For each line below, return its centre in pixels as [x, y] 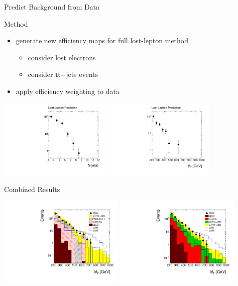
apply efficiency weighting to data [68, 91]
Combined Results [32, 189]
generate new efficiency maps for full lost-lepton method [102, 40]
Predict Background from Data [52, 7]
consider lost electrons [62, 57]
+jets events [79, 74]
